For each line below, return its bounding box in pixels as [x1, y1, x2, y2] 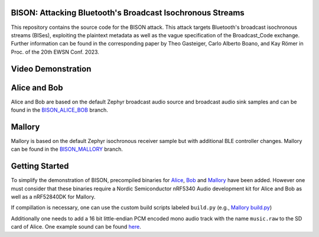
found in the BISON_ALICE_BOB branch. [11, 106, 109, 113]
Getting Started [11, 161, 69, 171]
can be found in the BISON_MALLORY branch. [11, 145, 123, 153]
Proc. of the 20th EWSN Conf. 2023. [11, 48, 100, 56]
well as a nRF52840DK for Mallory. [11, 193, 96, 200]
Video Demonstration [11, 64, 92, 74]
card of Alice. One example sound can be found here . [11, 223, 142, 230]
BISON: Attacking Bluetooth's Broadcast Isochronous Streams [11, 8, 245, 18]
